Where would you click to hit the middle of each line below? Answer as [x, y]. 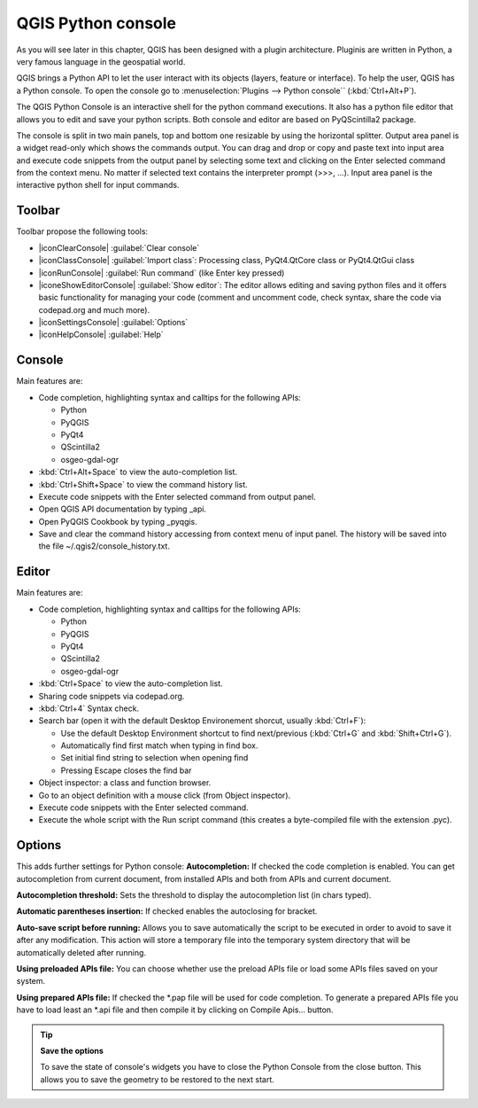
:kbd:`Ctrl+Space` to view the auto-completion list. [131, 683]
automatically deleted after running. [81, 952]
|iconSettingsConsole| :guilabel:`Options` [113, 323]
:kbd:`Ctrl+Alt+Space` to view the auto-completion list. [138, 472]
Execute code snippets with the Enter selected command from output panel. [177, 496]
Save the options [72, 1051]
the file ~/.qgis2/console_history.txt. [104, 546]
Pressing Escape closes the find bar [126, 770]
